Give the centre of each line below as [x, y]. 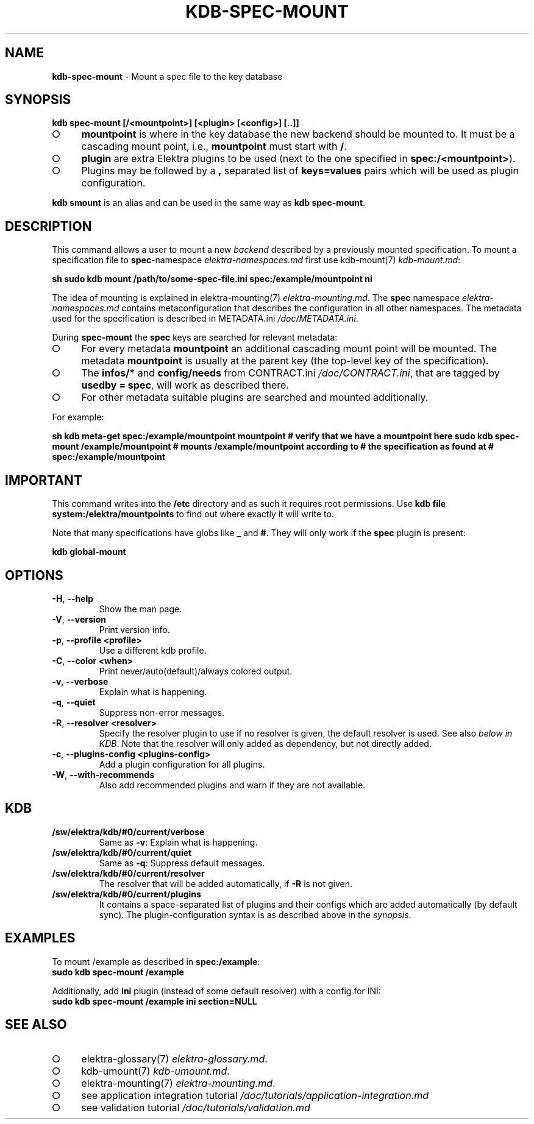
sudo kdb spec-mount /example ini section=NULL [155, 1001]
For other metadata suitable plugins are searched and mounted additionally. [255, 398]
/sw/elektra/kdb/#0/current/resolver [128, 873]
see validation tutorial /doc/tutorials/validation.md [196, 1107]
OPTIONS [34, 575]
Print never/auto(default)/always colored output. [196, 671]
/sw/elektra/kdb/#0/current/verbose [128, 832]
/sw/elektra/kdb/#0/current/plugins [126, 894]
